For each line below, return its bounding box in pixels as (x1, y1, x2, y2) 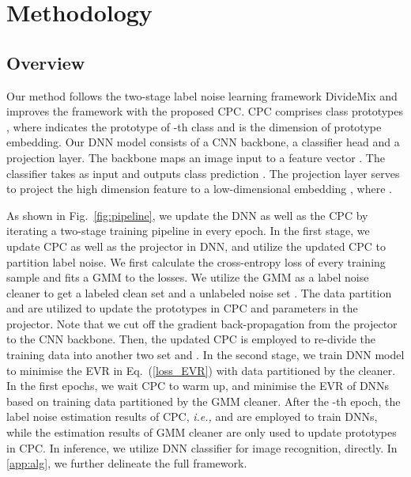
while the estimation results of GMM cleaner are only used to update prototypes (6, 424, 397, 441)
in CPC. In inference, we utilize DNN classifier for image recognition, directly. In (6, 439, 398, 456)
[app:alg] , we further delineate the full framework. (6, 455, 247, 471)
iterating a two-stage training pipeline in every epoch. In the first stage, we (6, 222, 370, 239)
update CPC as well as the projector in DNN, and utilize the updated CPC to (6, 237, 386, 254)
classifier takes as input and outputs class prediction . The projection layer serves (6, 165, 400, 181)
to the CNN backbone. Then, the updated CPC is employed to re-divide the (6, 331, 375, 347)
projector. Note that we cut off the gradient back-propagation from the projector (6, 315, 398, 331)
